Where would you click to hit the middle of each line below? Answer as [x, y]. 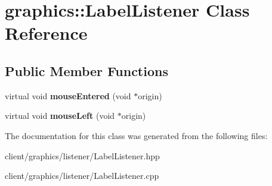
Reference [46, 33]
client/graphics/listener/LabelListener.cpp [82, 176]
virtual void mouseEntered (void [68, 95]
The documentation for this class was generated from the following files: [136, 135]
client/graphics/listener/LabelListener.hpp [82, 155]
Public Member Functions [86, 70]
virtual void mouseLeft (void [60, 116]
